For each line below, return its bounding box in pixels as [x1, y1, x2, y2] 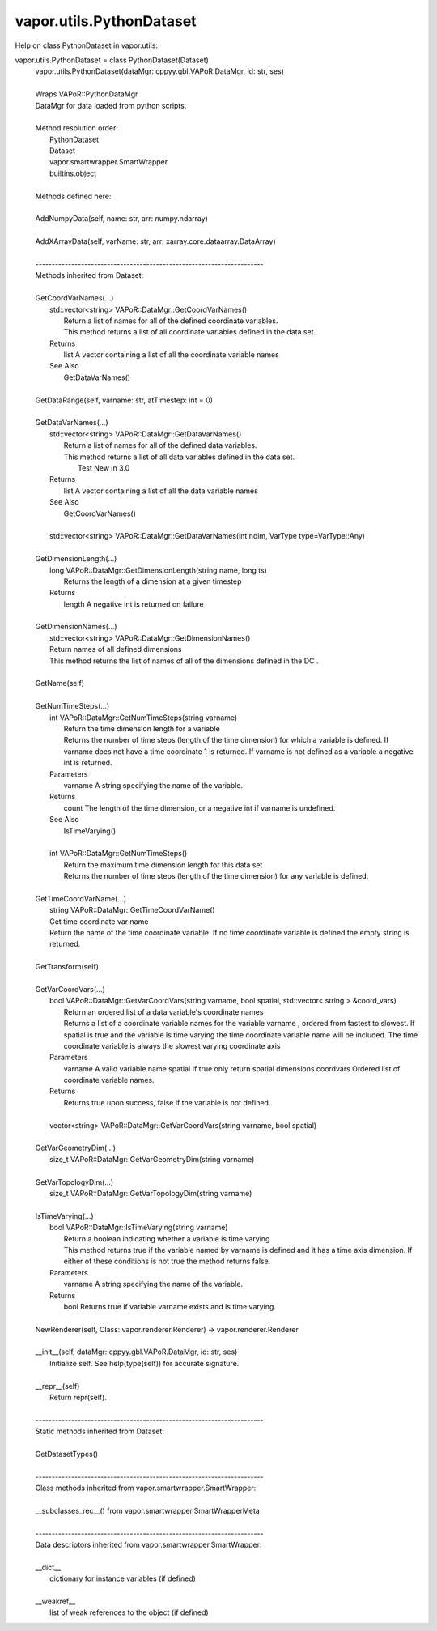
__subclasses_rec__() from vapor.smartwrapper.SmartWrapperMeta [35, 1505, 261, 1515]
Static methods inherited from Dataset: [35, 1426, 165, 1437]
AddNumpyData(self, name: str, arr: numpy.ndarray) [35, 214, 208, 224]
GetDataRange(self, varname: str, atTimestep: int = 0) [35, 395, 214, 405]
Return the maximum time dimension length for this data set [63, 859, 263, 870]
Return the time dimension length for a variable [63, 723, 220, 733]
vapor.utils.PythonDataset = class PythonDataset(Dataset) [15, 55, 210, 65]
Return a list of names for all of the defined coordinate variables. [63, 316, 278, 326]
